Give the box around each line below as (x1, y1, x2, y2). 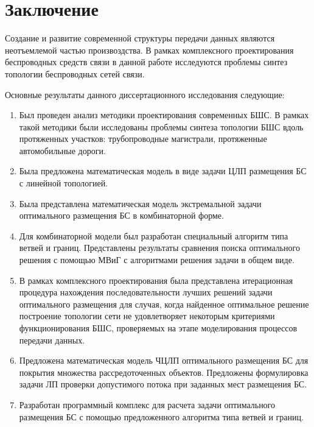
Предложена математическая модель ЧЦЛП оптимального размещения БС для (19, 354, 309, 367)
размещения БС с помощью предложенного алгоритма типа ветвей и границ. (19, 410, 304, 423)
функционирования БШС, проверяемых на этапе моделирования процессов (19, 322, 298, 334)
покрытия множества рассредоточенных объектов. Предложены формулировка (19, 365, 309, 378)
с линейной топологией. (19, 177, 108, 189)
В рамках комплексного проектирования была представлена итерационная (19, 273, 293, 286)
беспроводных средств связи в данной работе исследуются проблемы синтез (5, 55, 288, 68)
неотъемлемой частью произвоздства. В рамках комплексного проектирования (5, 43, 294, 56)
